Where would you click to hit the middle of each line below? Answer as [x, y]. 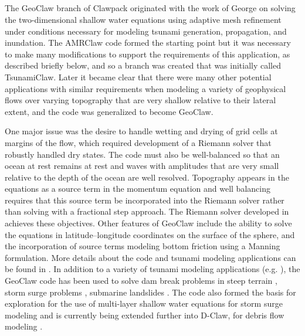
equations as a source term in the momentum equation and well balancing [138, 189]
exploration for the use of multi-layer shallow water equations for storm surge [144, 303]
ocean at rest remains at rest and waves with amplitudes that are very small [142, 166]
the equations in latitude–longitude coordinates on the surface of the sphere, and [150, 234]
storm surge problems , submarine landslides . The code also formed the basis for [150, 292]
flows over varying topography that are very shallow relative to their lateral [140, 100]
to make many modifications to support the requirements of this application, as [148, 54]
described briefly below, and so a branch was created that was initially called [143, 65]
